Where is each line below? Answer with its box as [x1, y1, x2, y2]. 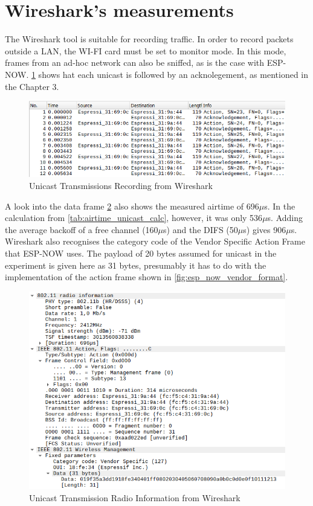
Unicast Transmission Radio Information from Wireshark [29, 491, 240, 504]
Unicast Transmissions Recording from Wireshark [29, 179, 213, 191]
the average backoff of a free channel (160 [5, 223, 158, 235]
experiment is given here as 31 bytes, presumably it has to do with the [5, 258, 266, 271]
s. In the [264, 199, 295, 212]
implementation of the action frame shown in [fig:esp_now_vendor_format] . [5, 271, 288, 283]
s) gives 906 [243, 223, 286, 235]
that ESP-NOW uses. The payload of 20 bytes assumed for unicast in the [5, 246, 277, 259]
